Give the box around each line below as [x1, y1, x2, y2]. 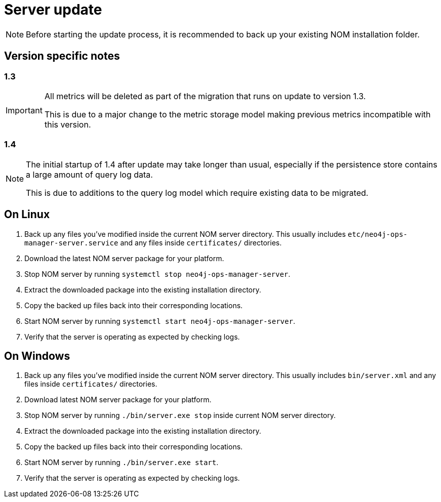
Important [6, 105, 43, 115]
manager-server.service [24, 238, 118, 247]
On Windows [4, 349, 70, 362]
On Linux [4, 208, 50, 221]
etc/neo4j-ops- [347, 230, 408, 238]
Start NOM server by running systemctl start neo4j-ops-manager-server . [24, 316, 295, 325]
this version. [44, 119, 91, 130]
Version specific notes [4, 50, 120, 63]
